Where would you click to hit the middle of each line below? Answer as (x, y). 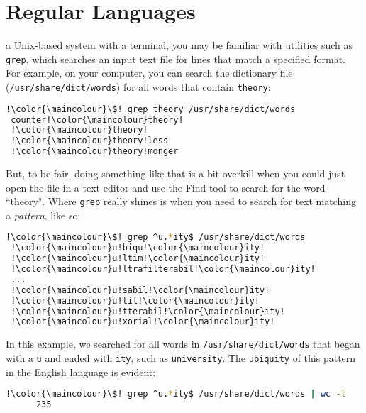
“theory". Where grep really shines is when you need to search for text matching (181, 201)
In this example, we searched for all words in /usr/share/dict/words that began (183, 344)
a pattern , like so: (43, 215)
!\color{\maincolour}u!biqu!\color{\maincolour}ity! (138, 248)
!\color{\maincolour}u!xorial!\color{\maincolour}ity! (143, 322)
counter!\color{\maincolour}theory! (97, 120)
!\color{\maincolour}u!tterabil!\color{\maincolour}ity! (148, 311)
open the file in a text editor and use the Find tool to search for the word (166, 187)
